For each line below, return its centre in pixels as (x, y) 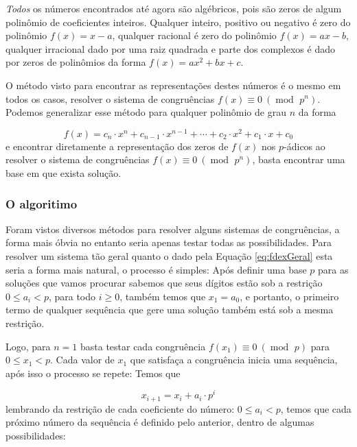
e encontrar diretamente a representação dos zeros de (117, 146)
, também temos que (163, 296)
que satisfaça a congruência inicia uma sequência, (234, 360)
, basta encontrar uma (299, 159)
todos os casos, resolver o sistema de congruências (110, 98)
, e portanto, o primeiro (289, 296)
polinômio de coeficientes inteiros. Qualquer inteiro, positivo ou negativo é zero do (178, 22)
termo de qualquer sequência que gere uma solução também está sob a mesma (170, 310)
